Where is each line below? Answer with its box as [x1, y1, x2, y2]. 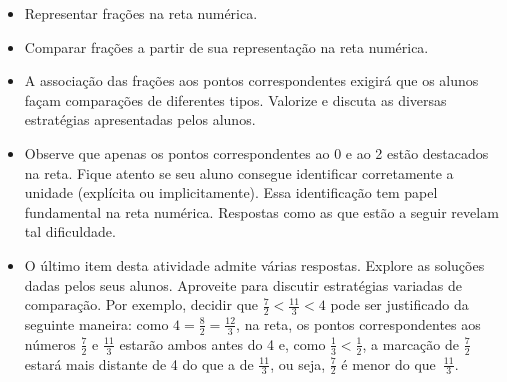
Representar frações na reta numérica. [24, 3, 258, 23]
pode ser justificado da [330, 294, 469, 315]
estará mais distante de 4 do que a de [24, 353, 254, 374]
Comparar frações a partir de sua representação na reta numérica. [24, 36, 429, 57]
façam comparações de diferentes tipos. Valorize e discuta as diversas [24, 89, 447, 110]
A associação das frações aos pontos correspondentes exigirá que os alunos [24, 70, 479, 91]
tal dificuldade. [24, 221, 116, 242]
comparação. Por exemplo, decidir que [24, 294, 259, 315]
